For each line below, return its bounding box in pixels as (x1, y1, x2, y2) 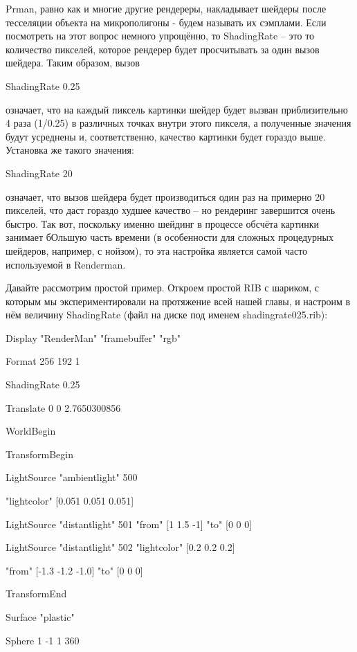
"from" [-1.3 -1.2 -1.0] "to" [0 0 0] (6, 563, 143, 577)
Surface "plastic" (6, 610, 75, 624)
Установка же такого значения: (6, 143, 134, 157)
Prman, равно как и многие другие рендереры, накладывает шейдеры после (6, 1, 327, 15)
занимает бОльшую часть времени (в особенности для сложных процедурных (6, 230, 333, 244)
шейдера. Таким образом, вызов (6, 55, 140, 70)
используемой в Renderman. (6, 257, 126, 271)
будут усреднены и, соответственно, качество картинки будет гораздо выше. (6, 129, 326, 143)
